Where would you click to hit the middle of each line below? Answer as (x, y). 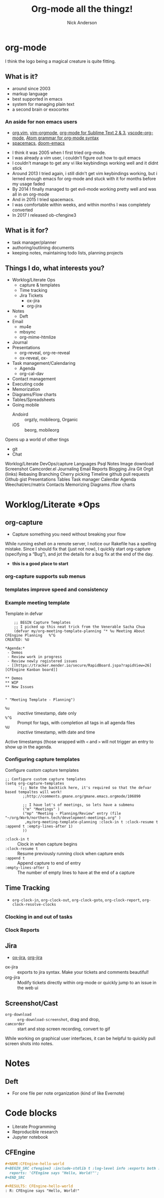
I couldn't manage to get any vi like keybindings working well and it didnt (85, 163)
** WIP (12, 683)
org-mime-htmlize (38, 337)
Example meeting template (37, 603)
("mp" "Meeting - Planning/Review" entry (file (72, 813)
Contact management (34, 379)
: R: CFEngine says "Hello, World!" (42, 1191)
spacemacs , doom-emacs (38, 143)
